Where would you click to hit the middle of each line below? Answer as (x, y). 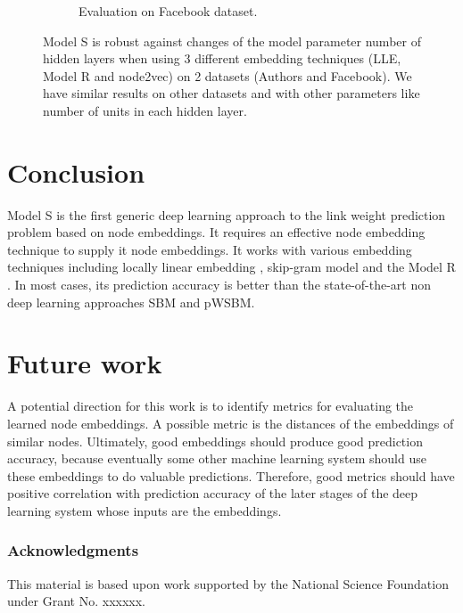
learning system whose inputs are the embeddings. (145, 510)
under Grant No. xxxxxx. (76, 601)
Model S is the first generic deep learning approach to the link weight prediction (227, 214)
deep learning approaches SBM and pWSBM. (131, 302)
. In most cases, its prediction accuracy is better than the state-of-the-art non (219, 285)
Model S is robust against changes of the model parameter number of (232, 41)
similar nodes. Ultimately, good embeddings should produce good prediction (215, 441)
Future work (85, 363)
